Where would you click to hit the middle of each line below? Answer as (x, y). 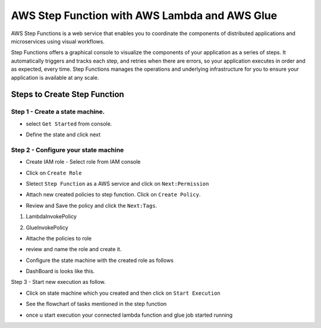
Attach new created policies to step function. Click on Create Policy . (113, 195)
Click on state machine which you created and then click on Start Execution (123, 293)
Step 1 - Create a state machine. (58, 112)
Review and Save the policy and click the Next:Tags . (92, 205)
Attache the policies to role (59, 238)
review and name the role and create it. (74, 249)
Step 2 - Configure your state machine (67, 150)
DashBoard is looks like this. (60, 271)
